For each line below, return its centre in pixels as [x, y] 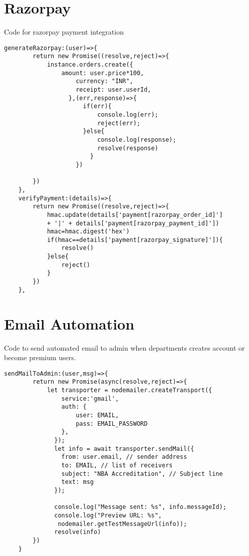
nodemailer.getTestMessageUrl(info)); [122, 524]
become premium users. [40, 357]
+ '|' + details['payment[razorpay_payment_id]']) [133, 223]
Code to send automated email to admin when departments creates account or [124, 347]
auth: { [74, 407]
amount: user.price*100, [103, 73]
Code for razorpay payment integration [64, 32]
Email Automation [69, 323]
